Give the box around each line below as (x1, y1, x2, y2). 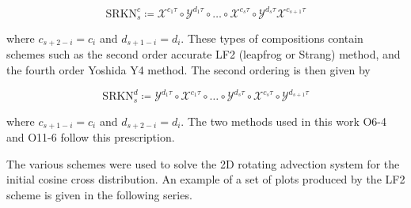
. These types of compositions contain (181, 29, 363, 46)
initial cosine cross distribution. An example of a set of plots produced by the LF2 (6, 171, 405, 187)
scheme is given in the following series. (6, 186, 192, 202)
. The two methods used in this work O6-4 (181, 112, 386, 129)
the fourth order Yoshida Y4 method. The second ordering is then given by (6, 62, 371, 78)
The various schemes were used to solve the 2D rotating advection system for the (6, 155, 400, 172)
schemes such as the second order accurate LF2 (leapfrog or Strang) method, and (6, 46, 401, 62)
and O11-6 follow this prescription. (6, 129, 175, 145)
